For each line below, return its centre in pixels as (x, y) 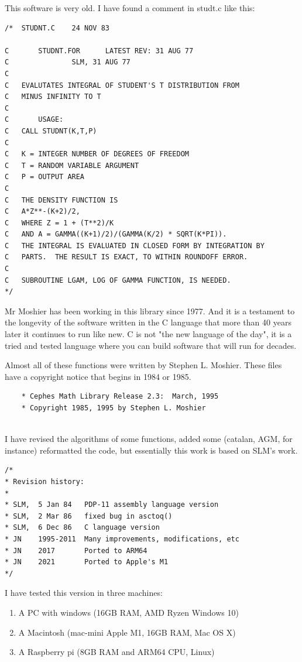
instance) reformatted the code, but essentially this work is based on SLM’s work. (151, 450)
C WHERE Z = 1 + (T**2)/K (59, 223)
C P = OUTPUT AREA (45, 177)
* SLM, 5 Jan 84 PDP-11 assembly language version (112, 505)
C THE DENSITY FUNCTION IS (61, 200)
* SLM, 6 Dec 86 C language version (82, 528)
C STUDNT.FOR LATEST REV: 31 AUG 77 (99, 51)
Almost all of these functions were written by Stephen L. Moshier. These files (143, 365)
